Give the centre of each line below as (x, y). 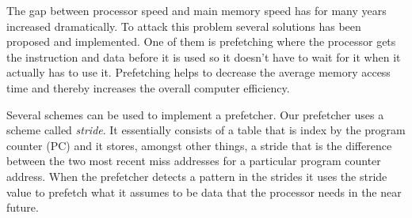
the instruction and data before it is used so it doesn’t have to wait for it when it (204, 56)
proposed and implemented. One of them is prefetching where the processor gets (201, 41)
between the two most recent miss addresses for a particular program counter (194, 161)
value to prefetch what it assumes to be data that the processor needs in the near (204, 192)
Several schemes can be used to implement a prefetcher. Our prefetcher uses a (195, 114)
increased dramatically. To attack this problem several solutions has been (184, 26)
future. (23, 207)
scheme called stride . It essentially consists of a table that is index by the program (206, 130)
